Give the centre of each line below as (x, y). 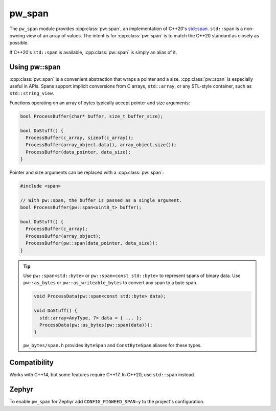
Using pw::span (35, 67)
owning (17, 35)
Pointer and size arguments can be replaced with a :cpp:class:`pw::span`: (87, 173)
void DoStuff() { (56, 311)
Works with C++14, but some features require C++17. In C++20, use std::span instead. (102, 375)
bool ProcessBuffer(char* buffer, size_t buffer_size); (92, 116)
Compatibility (31, 363)
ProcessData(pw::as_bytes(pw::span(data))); (96, 325)
